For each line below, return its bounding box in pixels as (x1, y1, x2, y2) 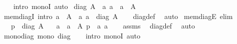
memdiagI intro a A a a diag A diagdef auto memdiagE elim (4, 10, 233, 21)
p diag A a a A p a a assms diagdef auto (11, 20, 195, 31)
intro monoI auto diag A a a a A (13, 1, 136, 11)
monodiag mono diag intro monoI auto (4, 30, 140, 40)
